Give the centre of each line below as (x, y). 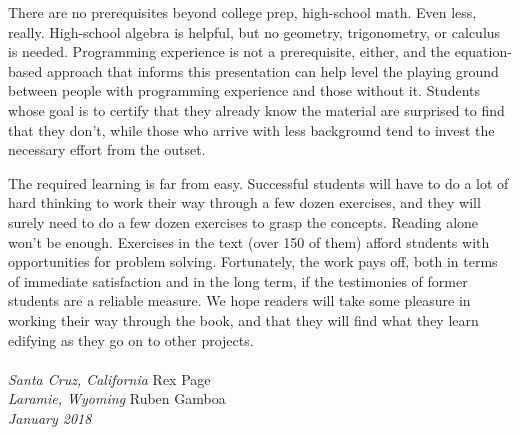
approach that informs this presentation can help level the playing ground (272, 70)
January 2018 (50, 417)
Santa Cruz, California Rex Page (109, 378)
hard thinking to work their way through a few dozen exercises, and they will (244, 202)
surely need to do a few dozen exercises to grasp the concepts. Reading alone (243, 221)
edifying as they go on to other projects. (131, 339)
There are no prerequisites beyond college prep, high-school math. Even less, (242, 12)
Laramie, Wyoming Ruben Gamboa (117, 398)
